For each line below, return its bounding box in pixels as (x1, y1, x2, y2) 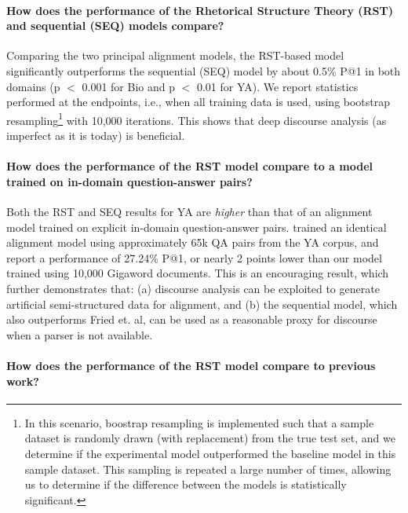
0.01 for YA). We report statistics (196, 78, 359, 94)
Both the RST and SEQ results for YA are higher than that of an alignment (6, 203, 373, 219)
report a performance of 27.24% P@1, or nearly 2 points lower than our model (6, 249, 382, 266)
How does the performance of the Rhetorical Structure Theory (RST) (6, 2, 393, 18)
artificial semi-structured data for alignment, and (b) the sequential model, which (6, 295, 398, 312)
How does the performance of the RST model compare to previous (6, 357, 376, 373)
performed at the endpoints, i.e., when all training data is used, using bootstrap (6, 93, 391, 110)
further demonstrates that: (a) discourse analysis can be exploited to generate (6, 280, 380, 296)
